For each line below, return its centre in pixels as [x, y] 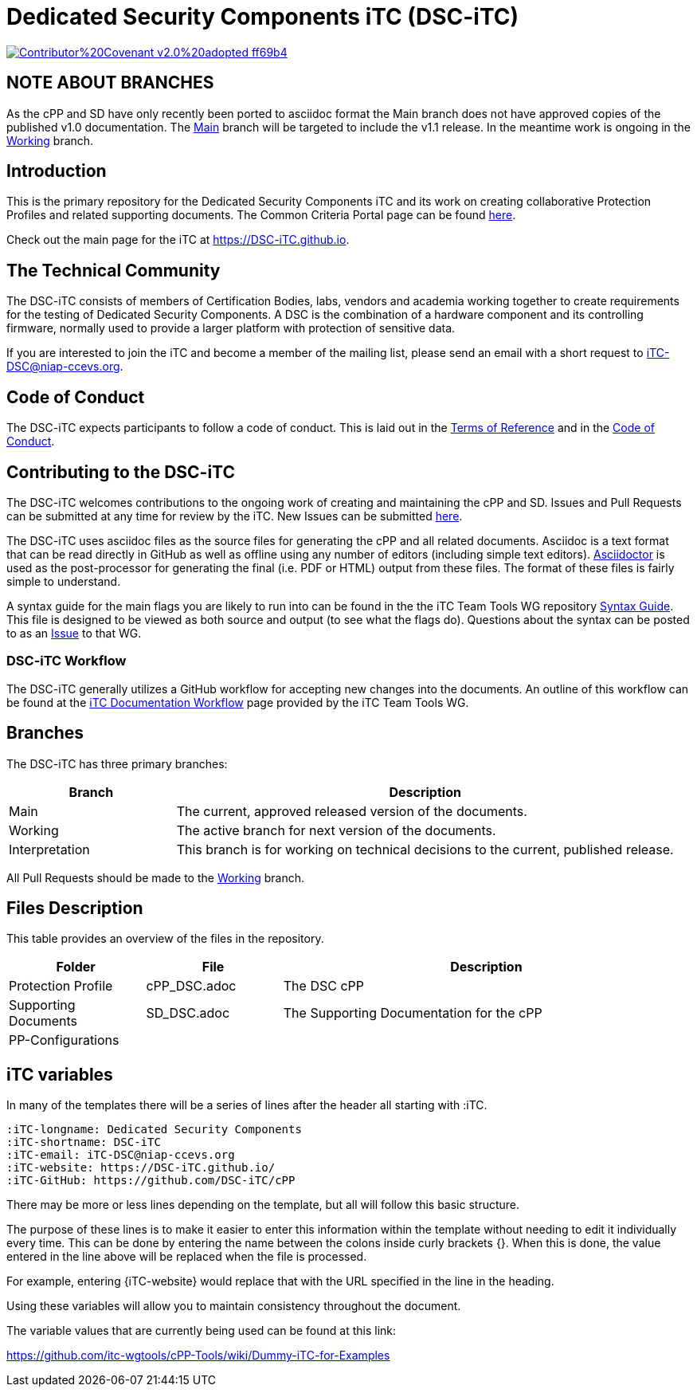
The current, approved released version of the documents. [352, 811]
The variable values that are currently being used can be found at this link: [202, 1331]
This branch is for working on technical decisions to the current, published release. [425, 849]
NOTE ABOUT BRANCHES [110, 83]
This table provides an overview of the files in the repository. [165, 939]
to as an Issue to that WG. [74, 633]
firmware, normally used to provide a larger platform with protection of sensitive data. [231, 328]
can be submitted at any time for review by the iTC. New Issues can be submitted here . [235, 516]
